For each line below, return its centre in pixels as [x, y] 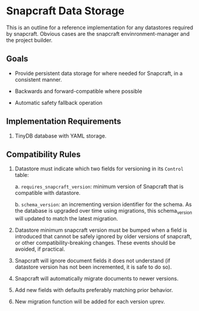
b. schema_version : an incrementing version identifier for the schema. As [103, 204]
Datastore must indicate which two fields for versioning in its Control [99, 169]
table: [22, 175]
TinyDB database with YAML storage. [60, 136]
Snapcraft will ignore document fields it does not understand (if [93, 261]
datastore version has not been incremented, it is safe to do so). [93, 267]
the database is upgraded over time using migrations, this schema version [103, 212]
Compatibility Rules [43, 154]
